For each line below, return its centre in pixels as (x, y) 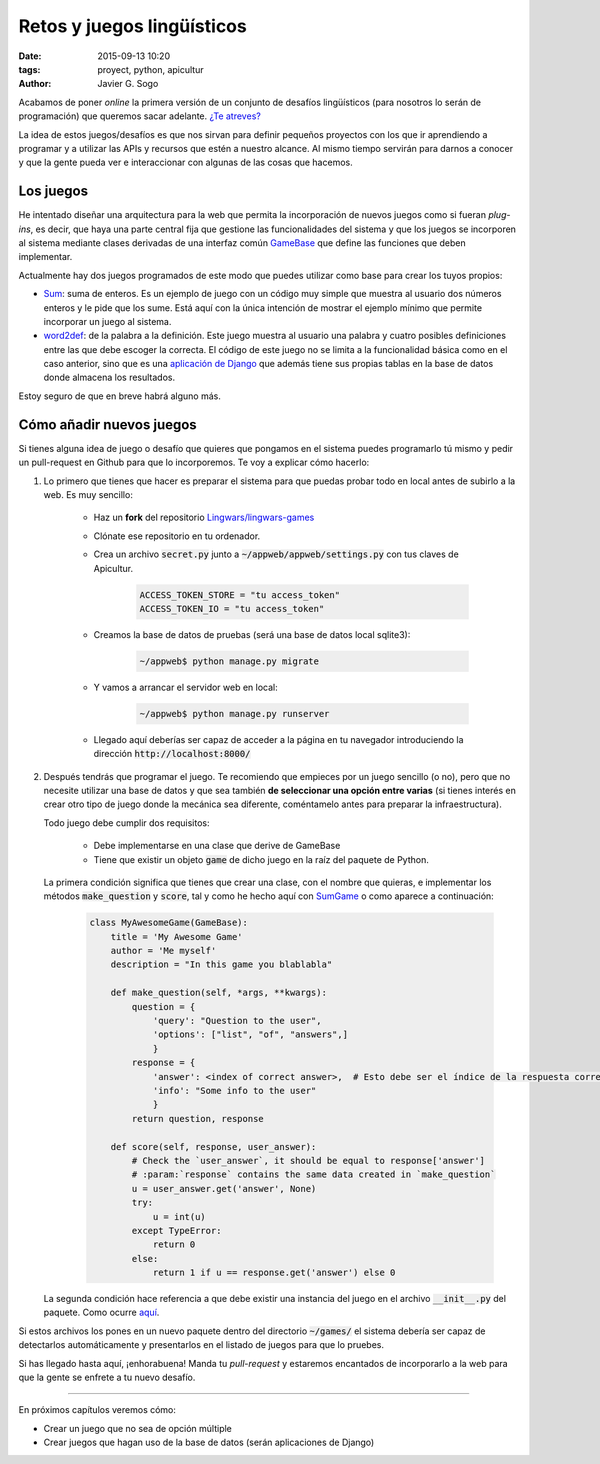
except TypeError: (176, 1230)
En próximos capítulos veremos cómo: (97, 1410)
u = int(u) (179, 1216)
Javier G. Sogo (128, 84)
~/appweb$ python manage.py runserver (234, 713)
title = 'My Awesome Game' (177, 936)
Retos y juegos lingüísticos (132, 26)
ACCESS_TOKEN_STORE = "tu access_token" (239, 594)
